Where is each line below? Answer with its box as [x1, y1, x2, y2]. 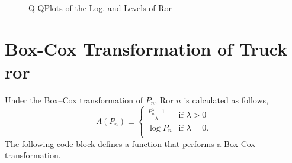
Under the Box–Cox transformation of [5, 93, 143, 106]
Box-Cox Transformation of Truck [5, 36, 288, 60]
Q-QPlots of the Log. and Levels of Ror [28, 2, 172, 14]
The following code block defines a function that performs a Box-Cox [5, 137, 255, 149]
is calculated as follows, [184, 93, 268, 106]
